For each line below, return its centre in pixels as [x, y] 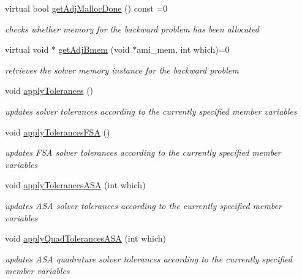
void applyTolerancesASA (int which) [75, 185]
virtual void [27, 49]
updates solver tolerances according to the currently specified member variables [151, 111]
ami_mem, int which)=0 [183, 49]
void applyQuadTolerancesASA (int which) [86, 238]
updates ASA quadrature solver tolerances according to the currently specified [149, 258]
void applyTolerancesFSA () [58, 132]
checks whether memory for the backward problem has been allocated [132, 29]
